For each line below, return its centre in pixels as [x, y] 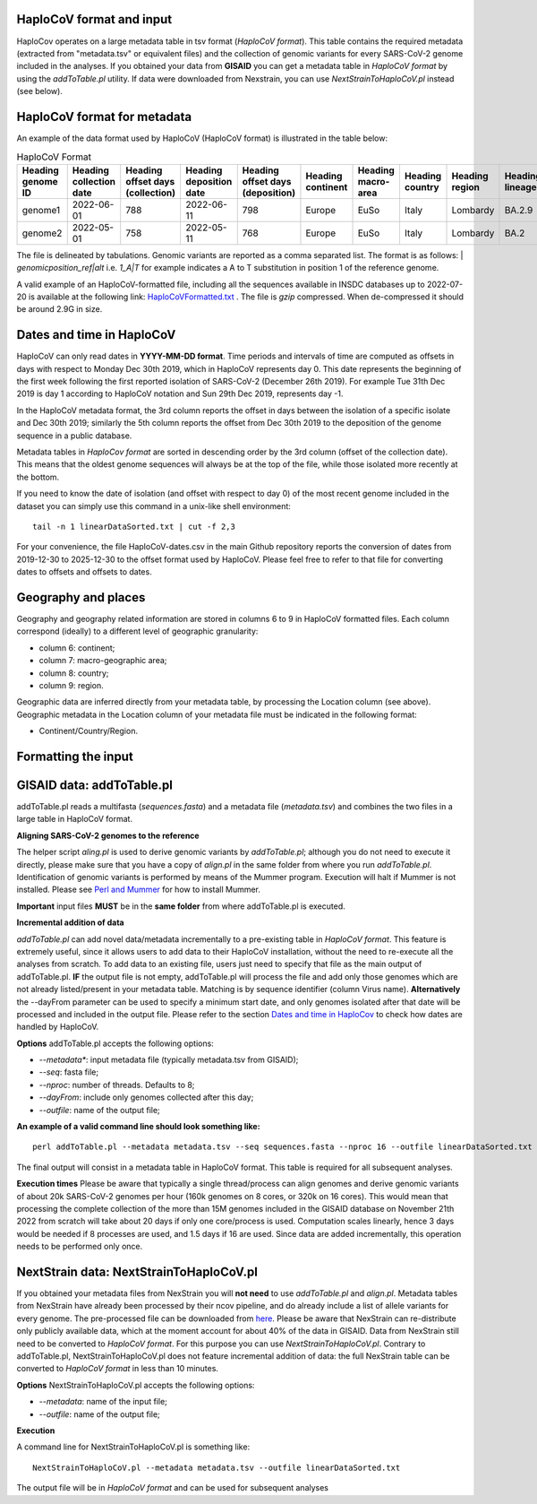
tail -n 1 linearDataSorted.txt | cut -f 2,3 [134, 526]
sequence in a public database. [74, 436]
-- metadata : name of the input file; [103, 1402]
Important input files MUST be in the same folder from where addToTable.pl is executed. [181, 906]
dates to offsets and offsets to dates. [84, 572]
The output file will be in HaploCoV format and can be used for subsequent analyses [173, 1488]
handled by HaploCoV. [58, 1027]
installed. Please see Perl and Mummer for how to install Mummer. [139, 890]
